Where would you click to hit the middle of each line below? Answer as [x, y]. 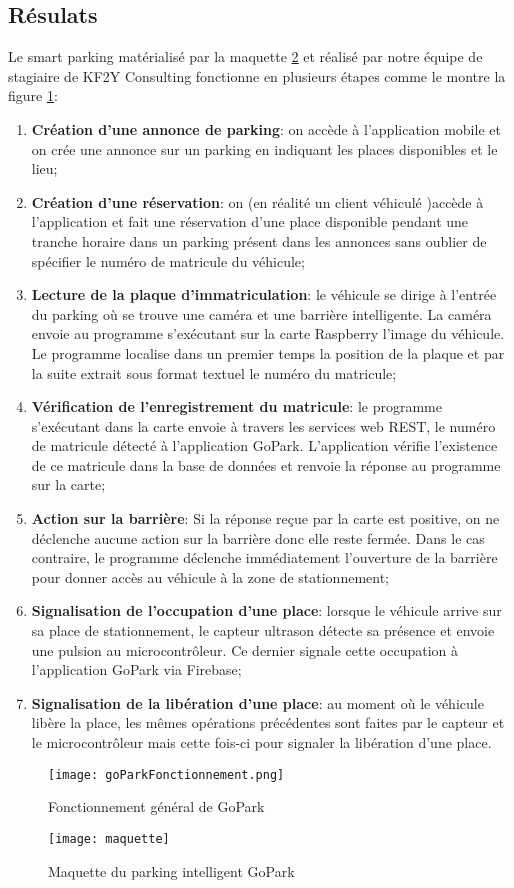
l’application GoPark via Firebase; [136, 669]
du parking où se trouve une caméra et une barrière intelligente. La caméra [261, 313]
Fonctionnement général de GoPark [156, 806]
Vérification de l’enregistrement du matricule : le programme [236, 406]
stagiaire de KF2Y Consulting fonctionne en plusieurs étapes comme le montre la [257, 75]
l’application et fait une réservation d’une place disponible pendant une [250, 221]
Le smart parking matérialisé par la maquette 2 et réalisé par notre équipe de [245, 56]
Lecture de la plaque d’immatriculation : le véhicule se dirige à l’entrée [264, 294]
